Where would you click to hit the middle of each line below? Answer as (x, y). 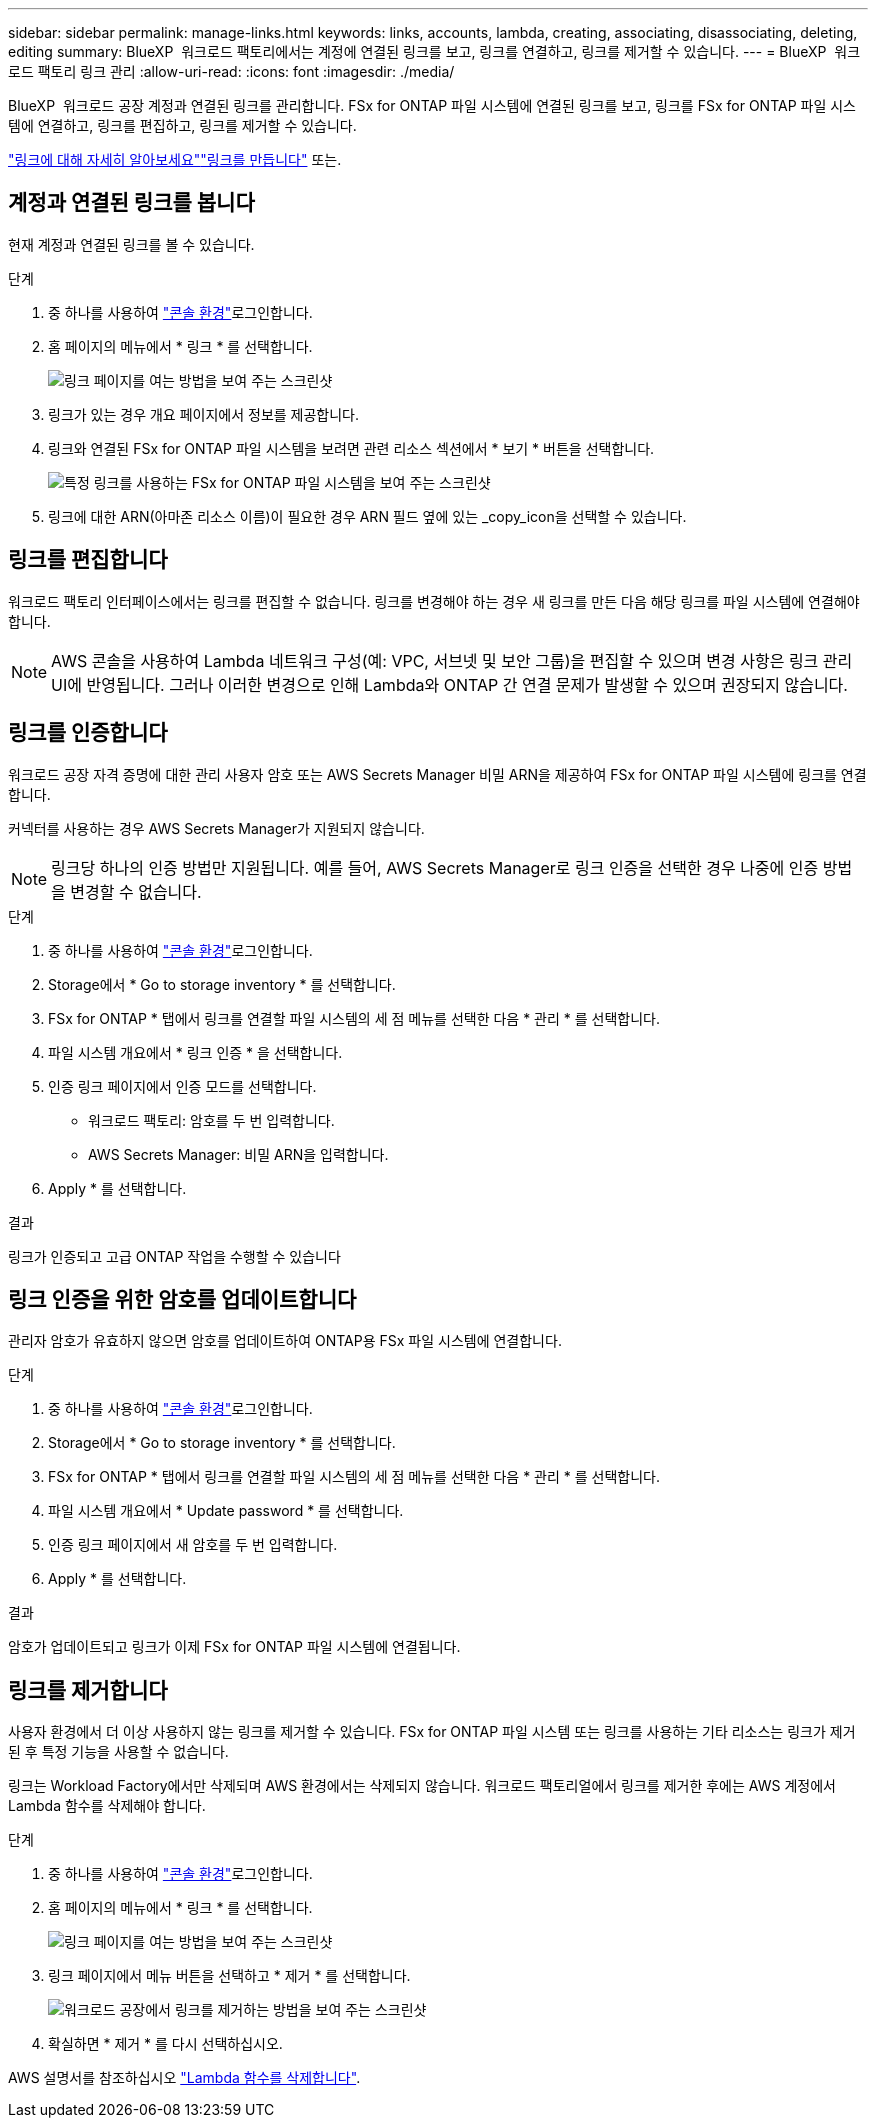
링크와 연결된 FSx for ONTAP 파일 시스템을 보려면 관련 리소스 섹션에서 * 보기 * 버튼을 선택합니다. (351, 448)
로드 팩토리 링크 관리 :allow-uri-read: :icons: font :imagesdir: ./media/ (231, 71)
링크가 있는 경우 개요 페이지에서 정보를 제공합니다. (204, 414)
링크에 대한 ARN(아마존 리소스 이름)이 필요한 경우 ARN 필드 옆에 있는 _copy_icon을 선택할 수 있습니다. (367, 516)
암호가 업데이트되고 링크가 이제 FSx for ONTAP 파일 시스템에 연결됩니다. (234, 1647)
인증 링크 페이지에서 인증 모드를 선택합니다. (182, 1086)
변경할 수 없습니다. (136, 891)
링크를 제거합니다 (88, 1690)
